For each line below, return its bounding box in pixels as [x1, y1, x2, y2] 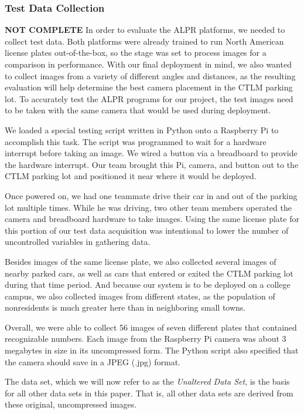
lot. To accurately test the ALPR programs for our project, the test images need [5, 92, 293, 105]
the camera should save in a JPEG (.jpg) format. [5, 355, 180, 368]
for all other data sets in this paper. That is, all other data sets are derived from [5, 386, 293, 399]
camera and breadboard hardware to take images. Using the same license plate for [5, 213, 299, 225]
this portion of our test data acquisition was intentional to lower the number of [5, 224, 289, 236]
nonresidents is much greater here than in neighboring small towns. [5, 301, 246, 314]
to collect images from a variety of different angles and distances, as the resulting [5, 69, 296, 82]
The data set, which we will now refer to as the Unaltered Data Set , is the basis [5, 375, 290, 388]
